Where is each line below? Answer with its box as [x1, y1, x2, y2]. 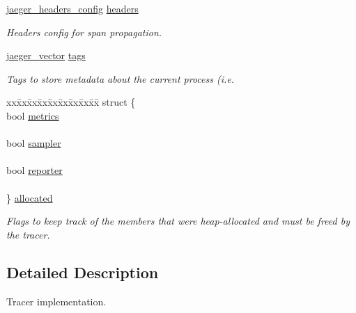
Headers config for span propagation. [6, 24, 162, 39]
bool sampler [6, 136, 61, 150]
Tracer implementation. [6, 294, 107, 308]
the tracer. [6, 227, 50, 241]
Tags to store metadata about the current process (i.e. [6, 71, 235, 86]
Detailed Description [6, 261, 159, 282]
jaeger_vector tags [6, 48, 86, 63]
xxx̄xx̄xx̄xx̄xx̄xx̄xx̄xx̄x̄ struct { [6, 95, 136, 109]
